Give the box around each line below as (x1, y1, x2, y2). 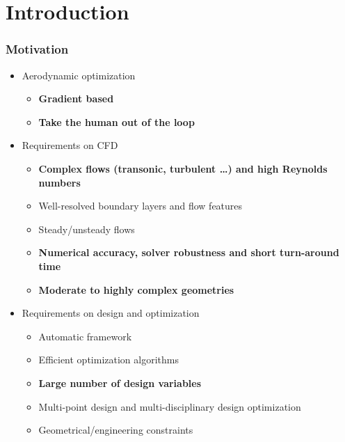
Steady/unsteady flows (38, 221, 135, 236)
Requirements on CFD (22, 138, 118, 152)
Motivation (6, 40, 69, 58)
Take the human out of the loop (38, 114, 195, 129)
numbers (38, 175, 81, 189)
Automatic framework (38, 329, 132, 343)
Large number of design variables (38, 375, 202, 390)
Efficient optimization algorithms (38, 352, 179, 367)
